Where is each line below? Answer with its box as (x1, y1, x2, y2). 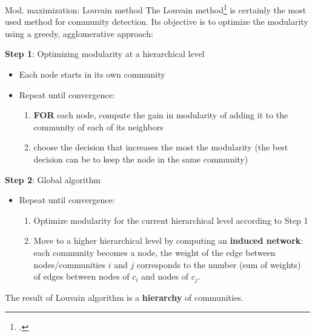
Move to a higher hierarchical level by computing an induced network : (33, 234, 303, 247)
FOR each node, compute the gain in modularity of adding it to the (33, 109, 288, 121)
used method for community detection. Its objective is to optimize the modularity (5, 15, 308, 28)
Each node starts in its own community (19, 68, 165, 81)
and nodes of (141, 270, 189, 283)
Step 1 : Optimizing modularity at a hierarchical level (5, 47, 205, 60)
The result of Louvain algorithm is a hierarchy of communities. (5, 291, 244, 303)
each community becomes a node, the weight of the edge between (33, 246, 276, 258)
